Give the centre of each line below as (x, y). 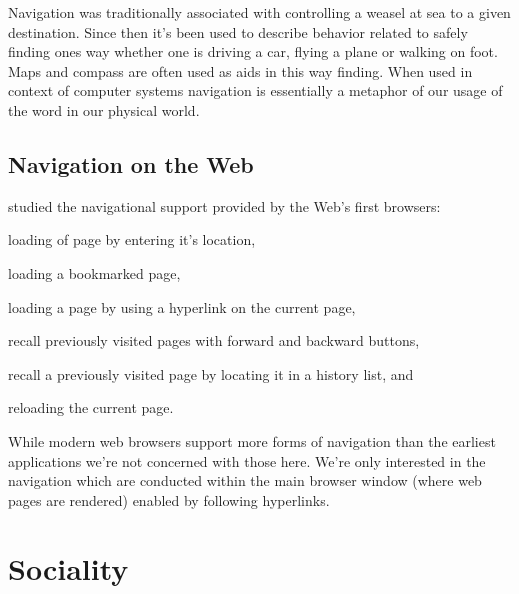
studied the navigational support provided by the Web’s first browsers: (224, 205)
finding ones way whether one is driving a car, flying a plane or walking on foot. (253, 51)
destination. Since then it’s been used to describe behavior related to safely (238, 31)
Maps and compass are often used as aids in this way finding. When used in (240, 70)
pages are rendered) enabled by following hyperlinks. (169, 499)
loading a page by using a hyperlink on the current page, (182, 306)
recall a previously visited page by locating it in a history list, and (211, 373)
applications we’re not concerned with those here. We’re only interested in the (247, 460)
